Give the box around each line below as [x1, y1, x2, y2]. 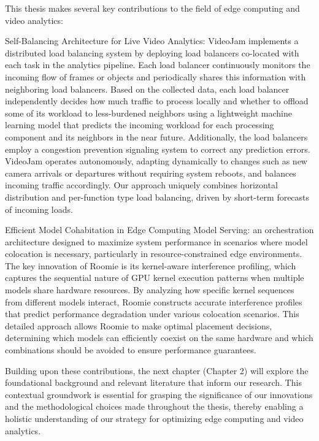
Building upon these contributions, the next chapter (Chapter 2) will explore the [5, 364, 309, 377]
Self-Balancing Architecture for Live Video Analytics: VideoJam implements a [5, 34, 299, 47]
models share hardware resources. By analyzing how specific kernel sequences [5, 283, 294, 296]
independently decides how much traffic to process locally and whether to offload [5, 94, 309, 107]
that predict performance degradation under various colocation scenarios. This [5, 307, 299, 320]
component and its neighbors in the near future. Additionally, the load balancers [5, 130, 308, 143]
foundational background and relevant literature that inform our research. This [5, 376, 302, 389]
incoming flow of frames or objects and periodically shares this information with [5, 70, 306, 83]
